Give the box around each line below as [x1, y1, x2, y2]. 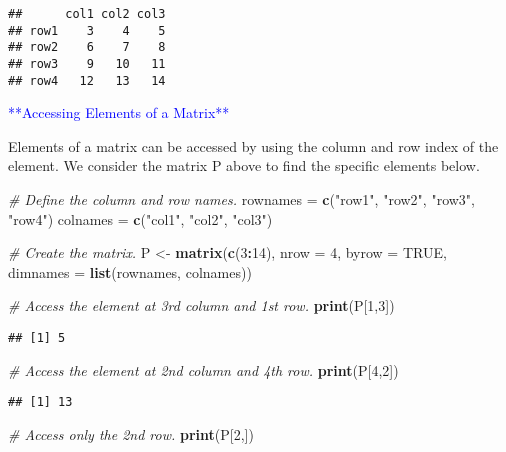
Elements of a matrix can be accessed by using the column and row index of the [8, 135, 499, 156]
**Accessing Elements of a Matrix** [8, 102, 230, 123]
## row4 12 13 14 [8, 73, 166, 88]
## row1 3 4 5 [8, 23, 166, 38]
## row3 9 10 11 [8, 56, 166, 71]
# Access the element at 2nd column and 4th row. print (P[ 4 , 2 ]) [8, 359, 399, 380]
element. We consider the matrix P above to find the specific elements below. [8, 155, 480, 176]
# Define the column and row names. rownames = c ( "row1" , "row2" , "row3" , [8, 189, 476, 210]
